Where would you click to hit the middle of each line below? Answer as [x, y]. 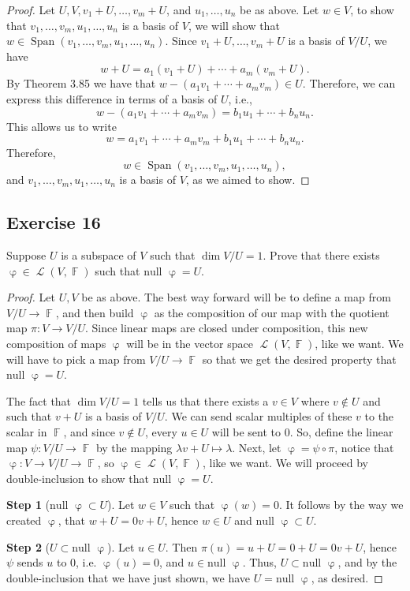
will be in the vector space [190, 343]
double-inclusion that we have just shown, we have [128, 577]
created [24, 520]
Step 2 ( [28, 546]
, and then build [95, 312]
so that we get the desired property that [299, 359]
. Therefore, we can [349, 83]
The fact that [39, 400]
